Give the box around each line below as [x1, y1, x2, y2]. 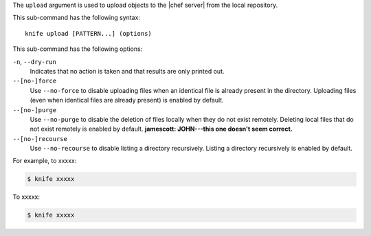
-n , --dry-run [12, 57, 56, 65]
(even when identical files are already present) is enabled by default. [30, 96, 224, 105]
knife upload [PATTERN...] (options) [25, 30, 153, 37]
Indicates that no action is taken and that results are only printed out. [30, 67, 225, 75]
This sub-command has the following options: [12, 45, 143, 53]
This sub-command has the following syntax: [12, 14, 141, 22]
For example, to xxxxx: [12, 157, 77, 165]
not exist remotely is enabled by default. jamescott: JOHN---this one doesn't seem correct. [30, 125, 293, 133]
